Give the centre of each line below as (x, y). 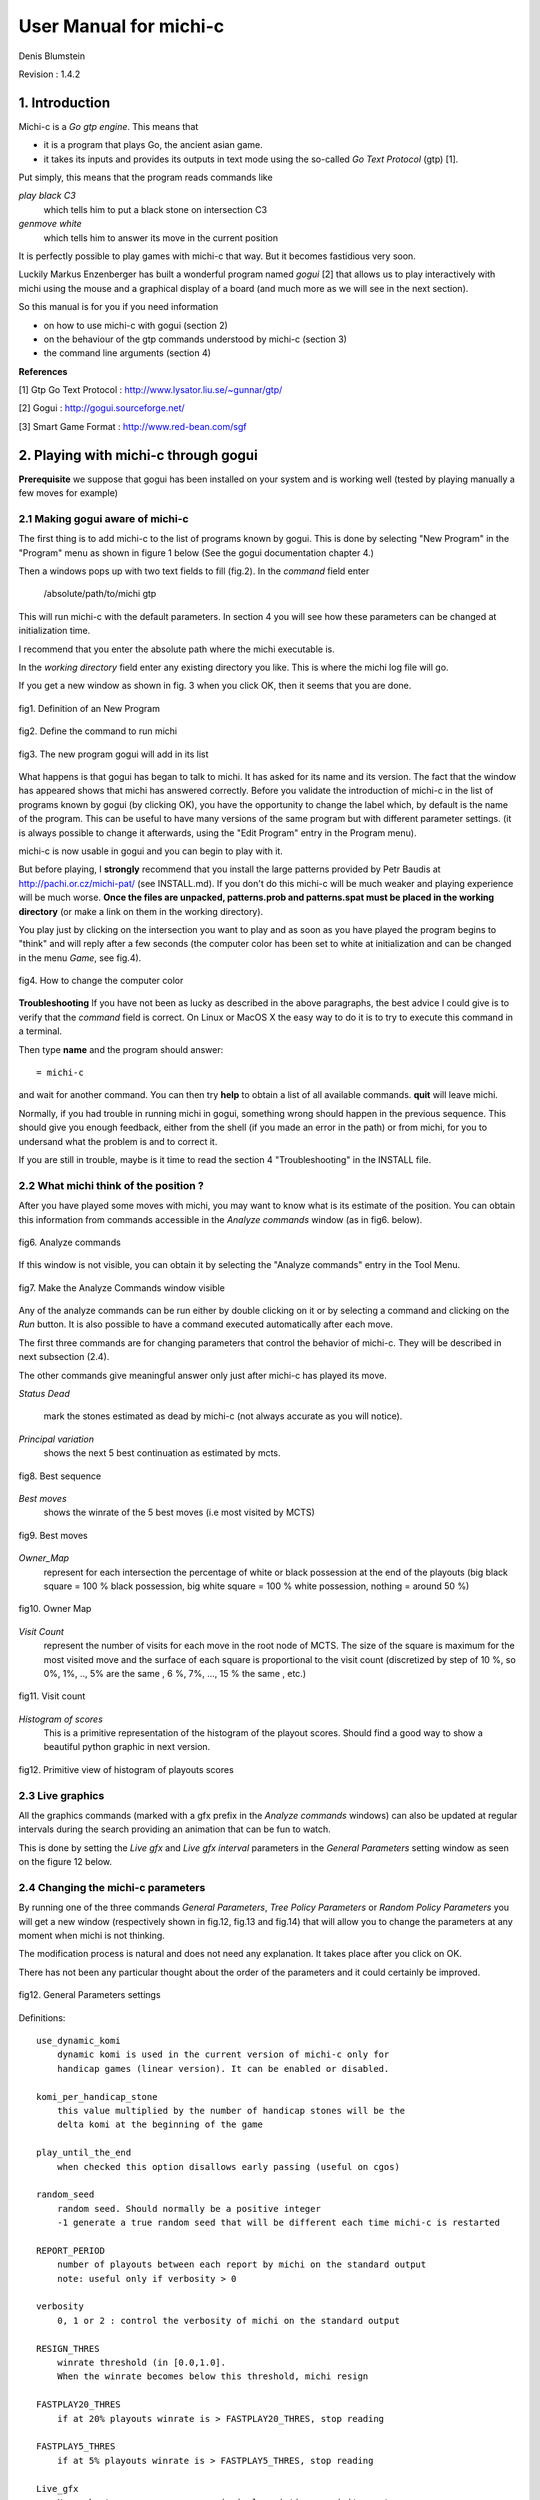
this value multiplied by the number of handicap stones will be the (231, 2110)
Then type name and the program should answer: (121, 1049)
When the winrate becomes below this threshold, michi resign (212, 2376)
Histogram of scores (61, 1719)
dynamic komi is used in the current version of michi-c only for (223, 2054)
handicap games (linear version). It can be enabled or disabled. (223, 2068)
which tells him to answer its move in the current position (161, 237)
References (43, 371)
